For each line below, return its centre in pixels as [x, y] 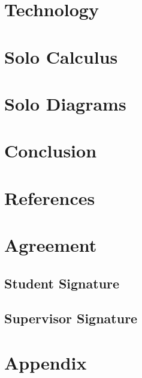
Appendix [46, 362]
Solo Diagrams [65, 103]
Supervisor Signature [71, 318]
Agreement [51, 245]
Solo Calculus [61, 56]
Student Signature [62, 283]
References [50, 197]
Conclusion [51, 151]
